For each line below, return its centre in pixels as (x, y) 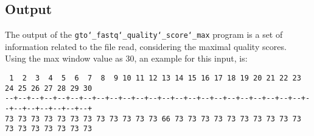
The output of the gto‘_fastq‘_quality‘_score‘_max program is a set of (144, 34)
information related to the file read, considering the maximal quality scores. (146, 46)
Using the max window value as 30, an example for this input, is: (126, 58)
